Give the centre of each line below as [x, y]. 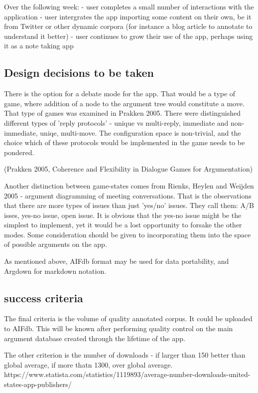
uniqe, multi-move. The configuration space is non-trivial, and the [140, 132]
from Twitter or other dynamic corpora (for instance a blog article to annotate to [128, 26]
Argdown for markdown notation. [55, 271]
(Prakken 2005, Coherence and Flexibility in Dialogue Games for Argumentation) [129, 169]
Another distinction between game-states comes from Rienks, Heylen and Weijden [129, 185]
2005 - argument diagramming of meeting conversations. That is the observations [128, 195]
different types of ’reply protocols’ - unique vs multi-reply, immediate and [116, 122]
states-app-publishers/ [38, 384]
